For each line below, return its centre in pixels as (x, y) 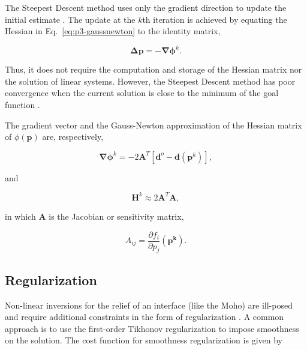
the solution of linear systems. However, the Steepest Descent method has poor (150, 81)
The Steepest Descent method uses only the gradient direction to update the (146, 7)
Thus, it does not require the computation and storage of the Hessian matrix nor (153, 69)
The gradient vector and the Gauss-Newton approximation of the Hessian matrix (153, 125)
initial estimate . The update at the (70, 19)
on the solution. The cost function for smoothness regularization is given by (144, 340)
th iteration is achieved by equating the (215, 19)
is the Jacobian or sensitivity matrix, (116, 216)
